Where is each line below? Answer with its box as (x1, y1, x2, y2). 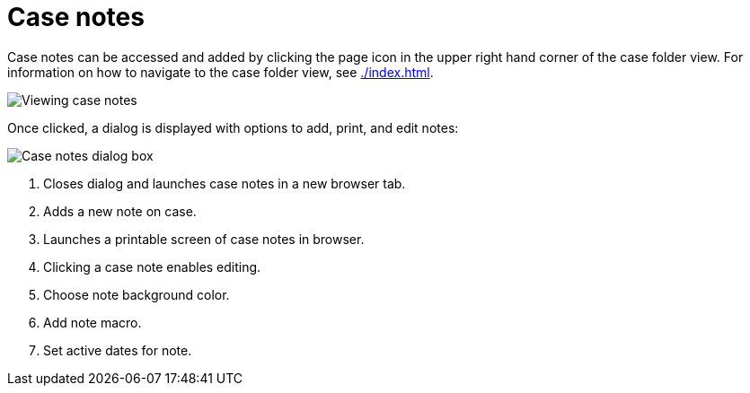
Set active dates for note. (43, 342, 192, 358)
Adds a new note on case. (43, 203, 197, 219)
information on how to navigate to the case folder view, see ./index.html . (7, 64, 434, 80)
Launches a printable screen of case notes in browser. (43, 231, 365, 247)
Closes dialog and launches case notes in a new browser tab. (43, 175, 406, 191)
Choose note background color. (43, 286, 230, 302)
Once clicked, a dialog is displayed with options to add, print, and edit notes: (7, 119, 459, 135)
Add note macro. (43, 314, 142, 330)
